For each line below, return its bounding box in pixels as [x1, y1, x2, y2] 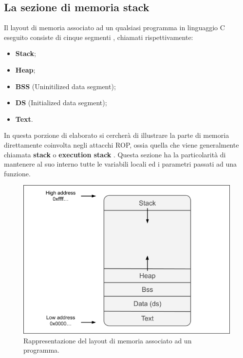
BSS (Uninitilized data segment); [15, 81, 116, 91]
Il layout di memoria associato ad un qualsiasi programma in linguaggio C [4, 22, 225, 33]
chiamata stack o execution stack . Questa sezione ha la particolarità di [4, 149, 226, 159]
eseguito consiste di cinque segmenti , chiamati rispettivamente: [4, 32, 193, 42]
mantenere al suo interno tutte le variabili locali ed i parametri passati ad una [4, 159, 237, 169]
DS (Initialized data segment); [15, 97, 107, 108]
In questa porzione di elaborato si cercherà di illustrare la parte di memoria [4, 130, 229, 140]
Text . [15, 113, 33, 124]
